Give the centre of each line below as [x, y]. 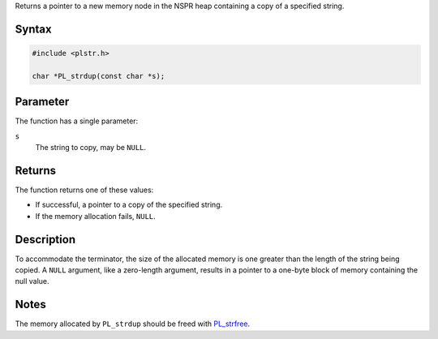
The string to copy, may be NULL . [90, 148]
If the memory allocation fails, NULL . [95, 216]
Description [45, 239]
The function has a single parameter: [77, 121]
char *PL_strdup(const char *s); [99, 76]
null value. [32, 281]
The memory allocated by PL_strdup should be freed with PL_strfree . [133, 324]
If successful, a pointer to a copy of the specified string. [129, 205]
